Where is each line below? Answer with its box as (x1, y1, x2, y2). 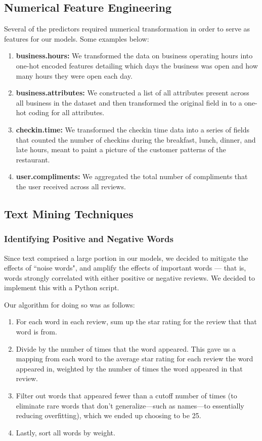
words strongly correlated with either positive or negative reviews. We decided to (4, 272, 255, 283)
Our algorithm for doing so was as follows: (4, 299, 135, 310)
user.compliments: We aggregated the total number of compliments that (16, 171, 248, 182)
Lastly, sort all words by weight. (16, 427, 115, 437)
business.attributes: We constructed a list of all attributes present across (16, 87, 249, 98)
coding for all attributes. (28, 107, 105, 118)
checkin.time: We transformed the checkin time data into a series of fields (16, 124, 249, 134)
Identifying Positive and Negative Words (4, 232, 173, 245)
